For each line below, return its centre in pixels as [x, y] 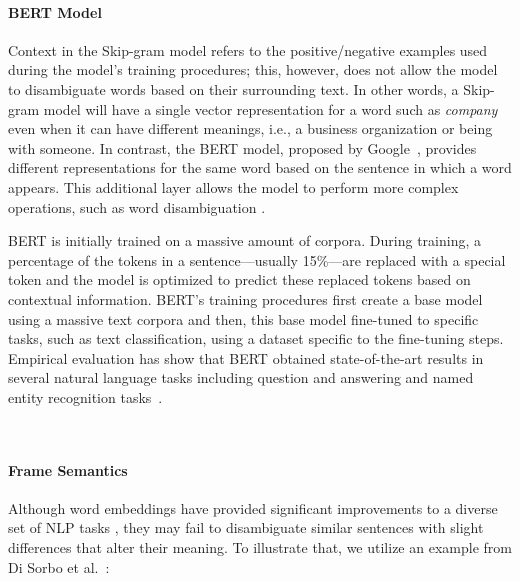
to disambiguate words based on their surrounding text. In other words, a [233, 88]
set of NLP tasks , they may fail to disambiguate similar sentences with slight [246, 527]
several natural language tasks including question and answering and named [241, 377]
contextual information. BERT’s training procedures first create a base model [245, 298]
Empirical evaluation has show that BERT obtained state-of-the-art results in [246, 357]
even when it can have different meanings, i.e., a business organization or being [250, 128]
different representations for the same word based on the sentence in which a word [260, 167]
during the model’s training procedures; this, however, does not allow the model [253, 69]
